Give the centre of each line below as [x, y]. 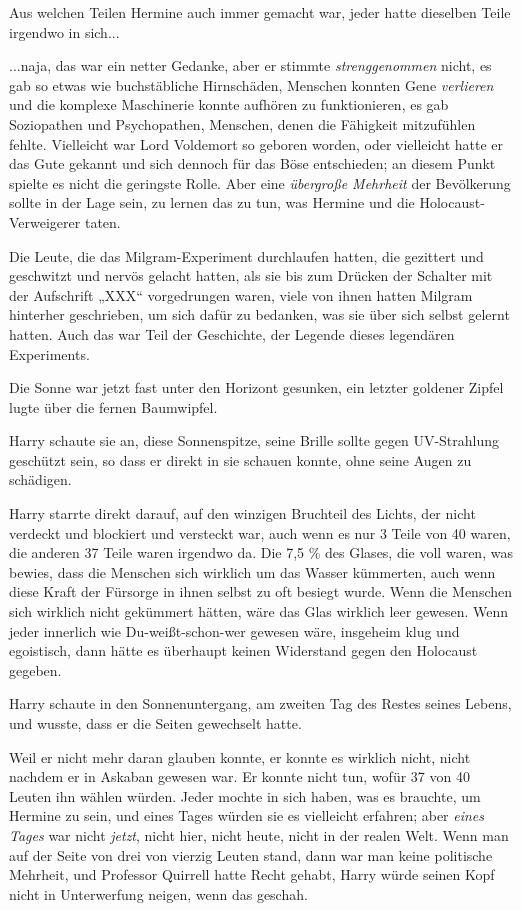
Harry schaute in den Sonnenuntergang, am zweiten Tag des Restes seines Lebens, [260, 703]
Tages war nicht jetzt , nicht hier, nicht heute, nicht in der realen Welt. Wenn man [259, 834]
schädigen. [40, 479]
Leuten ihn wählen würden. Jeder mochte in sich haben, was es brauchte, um [245, 795]
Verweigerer [45, 221]
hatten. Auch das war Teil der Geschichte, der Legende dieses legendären [232, 333]
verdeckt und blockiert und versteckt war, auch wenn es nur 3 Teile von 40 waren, [260, 532]
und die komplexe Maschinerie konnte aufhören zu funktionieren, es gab [229, 104]
